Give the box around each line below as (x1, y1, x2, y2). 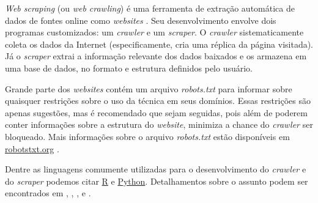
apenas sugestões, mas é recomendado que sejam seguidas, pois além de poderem (5, 106, 308, 119)
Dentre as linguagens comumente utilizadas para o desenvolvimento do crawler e (5, 163, 306, 175)
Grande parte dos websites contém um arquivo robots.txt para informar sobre (5, 82, 292, 95)
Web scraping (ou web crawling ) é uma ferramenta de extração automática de (5, 2, 295, 14)
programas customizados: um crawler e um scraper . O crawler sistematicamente (5, 26, 304, 39)
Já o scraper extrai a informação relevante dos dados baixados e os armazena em (5, 50, 307, 62)
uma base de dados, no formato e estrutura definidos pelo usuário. (5, 61, 253, 74)
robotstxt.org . (5, 142, 59, 155)
